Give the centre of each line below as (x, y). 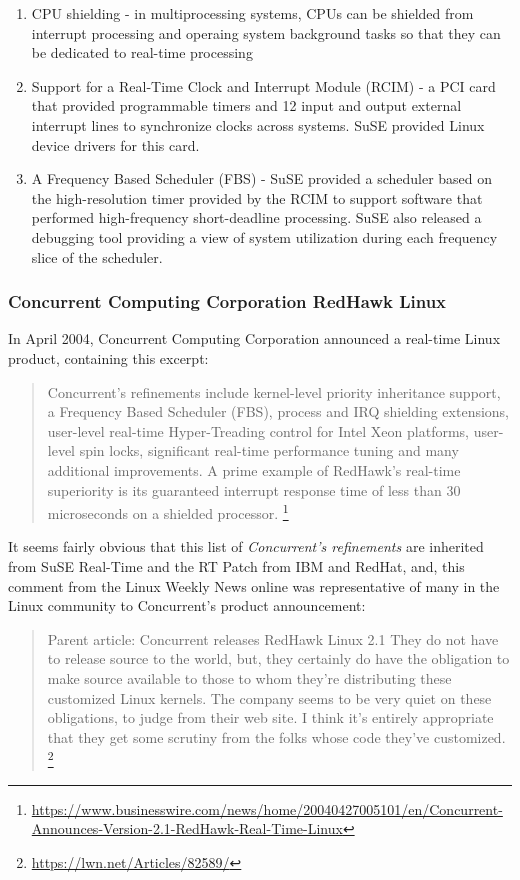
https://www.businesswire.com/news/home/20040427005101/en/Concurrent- (267, 808)
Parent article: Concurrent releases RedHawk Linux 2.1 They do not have (273, 638)
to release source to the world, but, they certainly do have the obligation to (278, 658)
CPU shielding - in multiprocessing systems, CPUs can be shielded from (252, 13)
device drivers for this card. (115, 144)
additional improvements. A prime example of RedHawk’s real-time (254, 469)
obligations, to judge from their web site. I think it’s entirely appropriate (270, 717)
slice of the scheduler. (97, 256)
